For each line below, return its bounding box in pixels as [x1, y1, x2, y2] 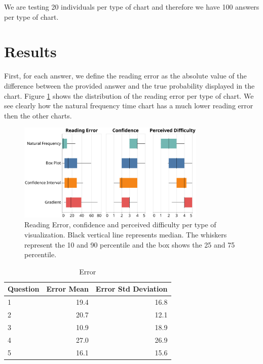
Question [8, 284, 40, 294]
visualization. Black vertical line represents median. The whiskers [24, 229, 227, 239]
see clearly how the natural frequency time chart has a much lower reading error [4, 100, 253, 111]
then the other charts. [4, 110, 72, 120]
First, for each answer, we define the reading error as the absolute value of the [4, 70, 247, 81]
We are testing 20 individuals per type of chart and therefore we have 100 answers [4, 2, 259, 12]
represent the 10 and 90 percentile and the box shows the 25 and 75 [24, 239, 235, 250]
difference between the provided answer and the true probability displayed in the [4, 80, 255, 91]
